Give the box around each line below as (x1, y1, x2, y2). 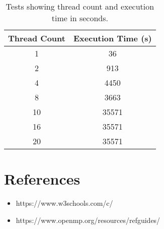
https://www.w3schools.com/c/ (16, 198, 113, 208)
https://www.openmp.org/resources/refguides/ (16, 214, 160, 225)
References (4, 168, 80, 189)
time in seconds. (51, 12, 108, 24)
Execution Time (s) (73, 32, 152, 44)
